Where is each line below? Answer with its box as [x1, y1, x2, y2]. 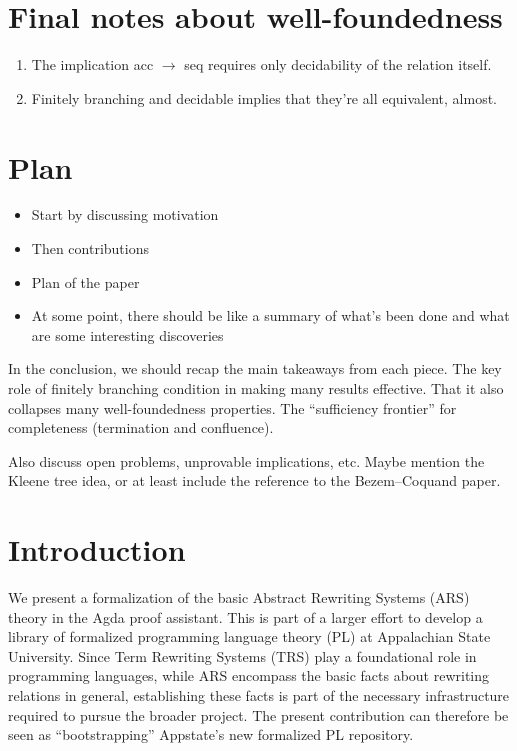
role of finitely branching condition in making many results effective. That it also [8, 378, 504, 398]
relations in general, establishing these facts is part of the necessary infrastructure [8, 685, 510, 706]
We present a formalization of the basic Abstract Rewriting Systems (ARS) [8, 587, 470, 608]
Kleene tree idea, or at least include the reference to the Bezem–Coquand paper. [8, 470, 501, 491]
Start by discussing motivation [31, 204, 219, 225]
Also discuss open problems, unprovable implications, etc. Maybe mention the [8, 450, 485, 471]
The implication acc [31, 54, 154, 75]
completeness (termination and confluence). [8, 417, 274, 438]
